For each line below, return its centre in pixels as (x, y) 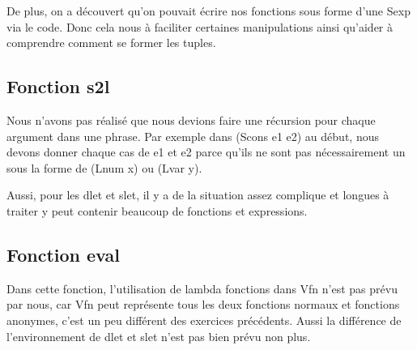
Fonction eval (63, 254)
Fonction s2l (58, 86)
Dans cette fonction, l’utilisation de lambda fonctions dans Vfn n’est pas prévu (202, 288)
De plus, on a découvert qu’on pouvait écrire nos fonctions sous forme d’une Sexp (208, 11)
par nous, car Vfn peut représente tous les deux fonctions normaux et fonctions (203, 304)
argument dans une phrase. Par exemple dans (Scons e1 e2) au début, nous (193, 136)
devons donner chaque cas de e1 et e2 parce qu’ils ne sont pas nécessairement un (206, 152)
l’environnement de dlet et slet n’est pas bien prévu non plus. (159, 336)
